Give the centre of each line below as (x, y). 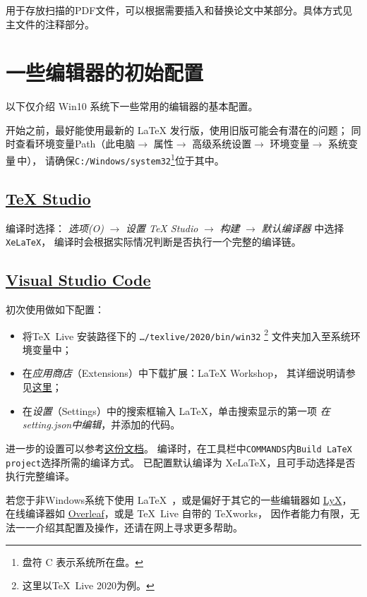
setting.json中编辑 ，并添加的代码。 (101, 424)
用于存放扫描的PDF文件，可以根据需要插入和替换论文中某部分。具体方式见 (179, 10)
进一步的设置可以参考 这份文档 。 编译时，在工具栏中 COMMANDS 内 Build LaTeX (179, 448)
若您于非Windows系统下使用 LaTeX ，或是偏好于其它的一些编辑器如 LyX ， (179, 499)
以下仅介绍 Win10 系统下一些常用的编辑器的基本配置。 (132, 106)
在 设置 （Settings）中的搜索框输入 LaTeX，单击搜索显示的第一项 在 (176, 410)
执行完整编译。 (40, 476)
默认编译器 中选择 (303, 228)
